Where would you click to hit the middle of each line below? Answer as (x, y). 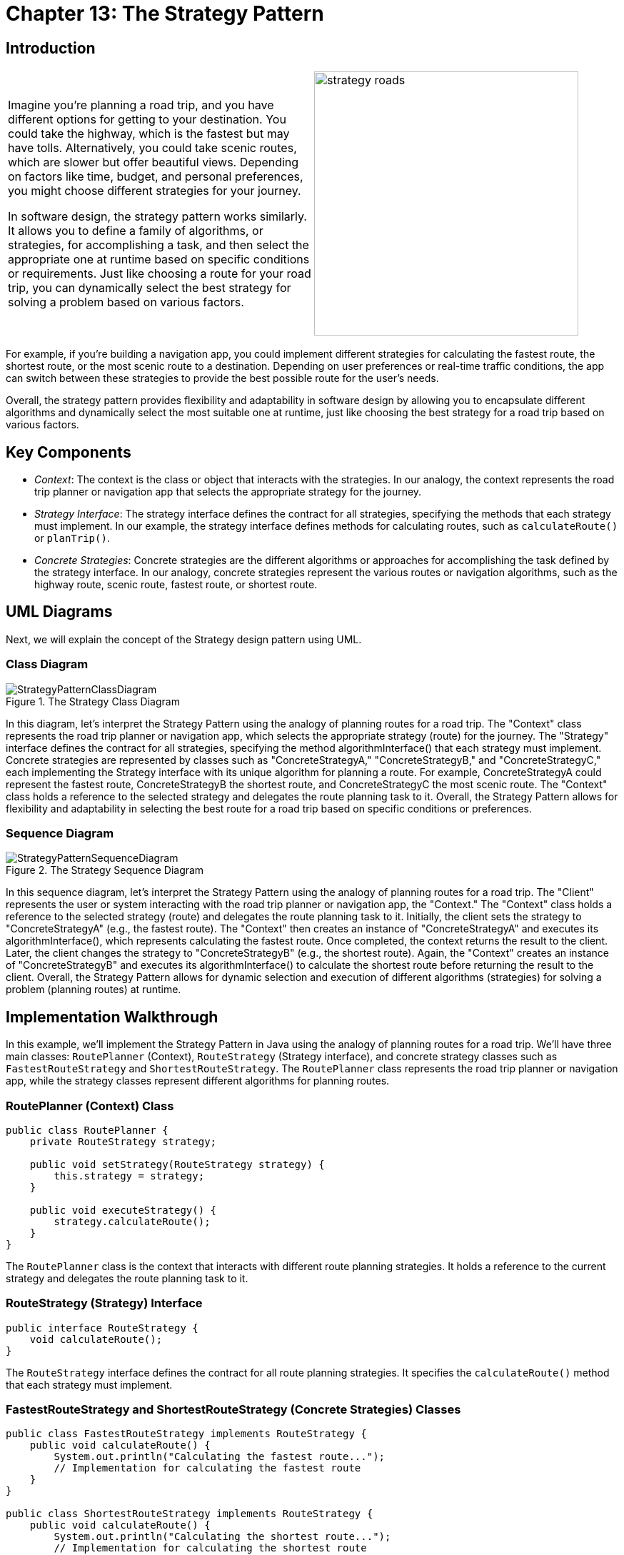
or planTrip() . (72, 538)
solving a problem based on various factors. (126, 302)
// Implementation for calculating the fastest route (207, 1468)
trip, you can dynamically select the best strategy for (150, 288)
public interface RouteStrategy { (102, 1328)
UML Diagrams (59, 612)
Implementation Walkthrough (112, 1017)
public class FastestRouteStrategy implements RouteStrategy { (186, 1434)
